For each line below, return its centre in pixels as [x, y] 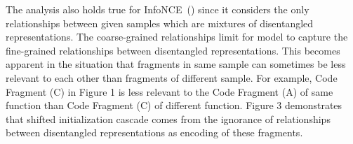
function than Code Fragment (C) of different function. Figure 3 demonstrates [174, 105]
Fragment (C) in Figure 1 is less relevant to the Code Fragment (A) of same [169, 91]
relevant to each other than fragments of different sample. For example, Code [172, 77]
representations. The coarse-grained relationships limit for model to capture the [177, 37]
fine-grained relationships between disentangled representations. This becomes [173, 50]
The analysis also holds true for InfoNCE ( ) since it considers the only [158, 9]
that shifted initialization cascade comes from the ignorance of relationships [168, 118]
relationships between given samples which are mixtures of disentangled [160, 23]
